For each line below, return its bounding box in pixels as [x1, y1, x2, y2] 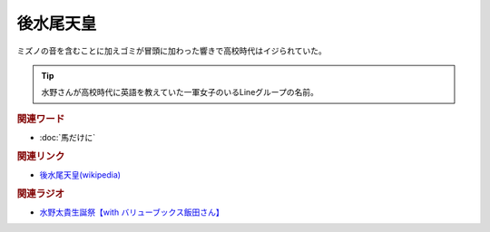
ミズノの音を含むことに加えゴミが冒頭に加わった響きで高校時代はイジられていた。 [16, 45, 327, 56]
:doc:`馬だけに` [39, 131, 96, 142]
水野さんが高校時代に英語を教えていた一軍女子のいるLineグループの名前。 [41, 87, 319, 98]
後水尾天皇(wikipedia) [39, 169, 122, 180]
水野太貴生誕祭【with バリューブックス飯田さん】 [39, 207, 224, 217]
